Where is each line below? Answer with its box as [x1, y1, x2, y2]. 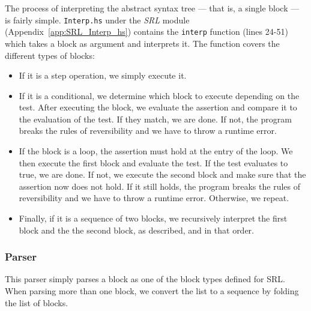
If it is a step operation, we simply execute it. [19, 69, 187, 82]
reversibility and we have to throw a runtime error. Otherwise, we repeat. [19, 192, 289, 204]
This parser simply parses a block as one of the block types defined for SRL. [5, 273, 285, 285]
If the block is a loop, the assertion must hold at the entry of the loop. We [19, 145, 293, 157]
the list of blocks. [5, 296, 68, 309]
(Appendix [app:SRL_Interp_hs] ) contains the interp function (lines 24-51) [5, 25, 288, 38]
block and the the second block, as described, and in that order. [19, 223, 254, 236]
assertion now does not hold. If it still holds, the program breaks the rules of [19, 180, 300, 192]
